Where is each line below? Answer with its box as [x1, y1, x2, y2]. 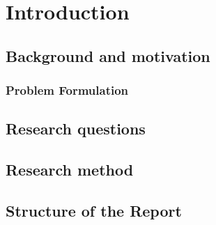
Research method [6, 159, 134, 180]
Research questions [6, 118, 146, 139]
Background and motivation [6, 45, 210, 66]
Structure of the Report [6, 199, 182, 221]
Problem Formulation [6, 82, 129, 99]
